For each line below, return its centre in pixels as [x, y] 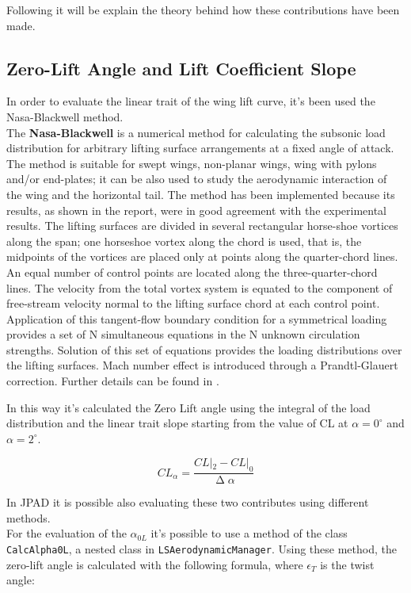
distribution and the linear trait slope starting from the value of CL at [177, 423]
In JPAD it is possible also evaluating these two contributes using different [188, 502]
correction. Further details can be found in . [113, 381]
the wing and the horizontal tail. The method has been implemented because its [201, 194]
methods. [29, 517]
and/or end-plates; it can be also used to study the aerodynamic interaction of [197, 179]
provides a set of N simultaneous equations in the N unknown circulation [183, 334]
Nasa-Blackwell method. [65, 116]
